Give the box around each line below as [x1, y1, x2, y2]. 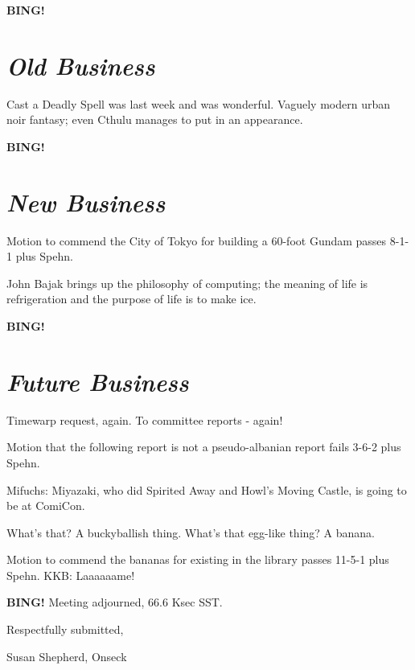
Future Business [6, 364, 189, 398]
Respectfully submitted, [6, 621, 124, 638]
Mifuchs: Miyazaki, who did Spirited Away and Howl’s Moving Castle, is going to [6, 481, 407, 498]
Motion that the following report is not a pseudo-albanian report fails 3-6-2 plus [6, 438, 401, 455]
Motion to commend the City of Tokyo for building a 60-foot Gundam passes [6, 232, 387, 249]
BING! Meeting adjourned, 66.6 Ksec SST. [6, 594, 223, 610]
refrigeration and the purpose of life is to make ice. [6, 290, 257, 307]
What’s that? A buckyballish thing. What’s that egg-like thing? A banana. [6, 524, 376, 541]
